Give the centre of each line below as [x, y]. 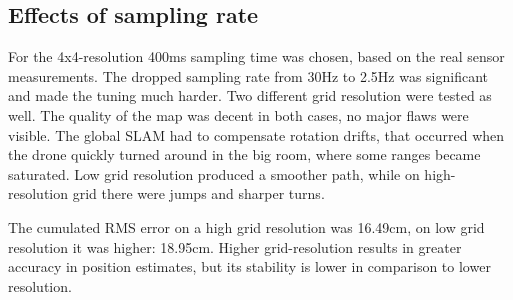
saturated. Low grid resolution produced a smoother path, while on [214, 173]
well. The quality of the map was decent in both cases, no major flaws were [238, 114]
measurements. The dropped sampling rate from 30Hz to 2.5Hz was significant [248, 75]
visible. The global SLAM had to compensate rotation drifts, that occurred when [256, 134]
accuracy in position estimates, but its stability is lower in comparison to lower [249, 266]
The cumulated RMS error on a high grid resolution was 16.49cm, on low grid [246, 226]
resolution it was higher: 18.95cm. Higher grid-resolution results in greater [235, 246]
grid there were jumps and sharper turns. [198, 193]
